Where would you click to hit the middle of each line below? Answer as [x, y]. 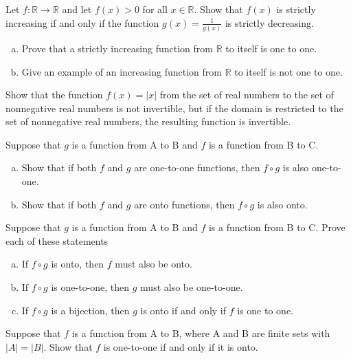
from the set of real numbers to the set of [247, 95]
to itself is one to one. [271, 48]
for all [155, 9]
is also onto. [282, 204]
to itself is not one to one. [288, 71]
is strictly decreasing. [269, 22]
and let [77, 9]
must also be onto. [154, 264]
